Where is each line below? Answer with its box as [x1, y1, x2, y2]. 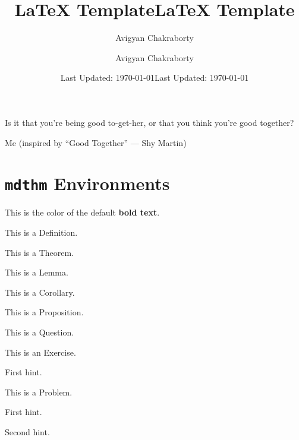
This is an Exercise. [5, 346, 76, 358]
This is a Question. [5, 325, 74, 338]
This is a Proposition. [5, 306, 84, 318]
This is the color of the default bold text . [5, 206, 160, 219]
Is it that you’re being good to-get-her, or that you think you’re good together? [5, 116, 294, 128]
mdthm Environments [5, 171, 170, 195]
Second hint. [5, 425, 50, 438]
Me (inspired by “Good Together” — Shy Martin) [5, 136, 187, 148]
